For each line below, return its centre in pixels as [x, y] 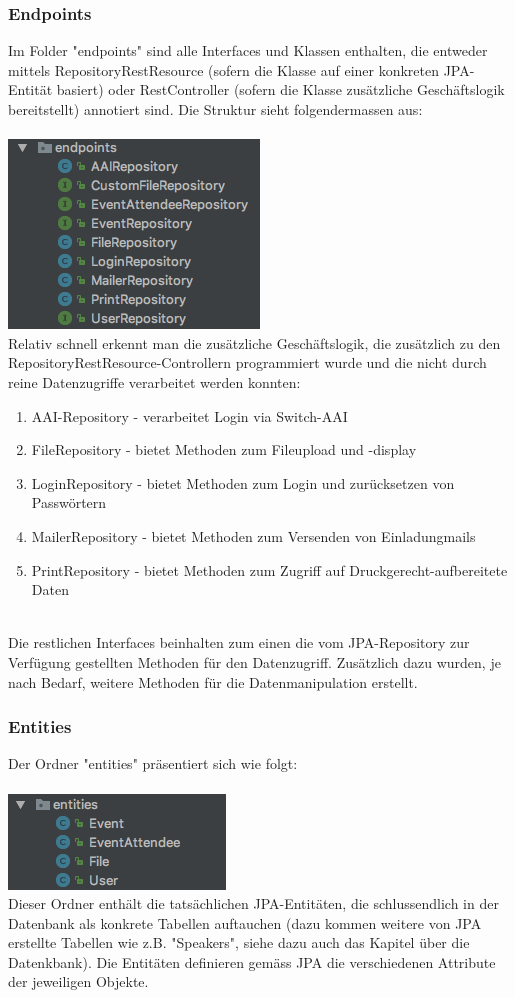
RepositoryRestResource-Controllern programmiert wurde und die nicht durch [247, 362]
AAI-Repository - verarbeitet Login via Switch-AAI [189, 415]
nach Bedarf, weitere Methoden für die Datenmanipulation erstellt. [213, 681]
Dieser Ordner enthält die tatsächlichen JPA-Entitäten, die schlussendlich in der [253, 903]
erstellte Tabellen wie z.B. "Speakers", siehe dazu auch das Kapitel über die [239, 942]
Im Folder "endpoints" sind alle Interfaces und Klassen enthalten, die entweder [248, 50]
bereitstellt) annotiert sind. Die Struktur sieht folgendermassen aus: [215, 109]
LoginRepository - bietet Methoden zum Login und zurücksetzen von [243, 482]
